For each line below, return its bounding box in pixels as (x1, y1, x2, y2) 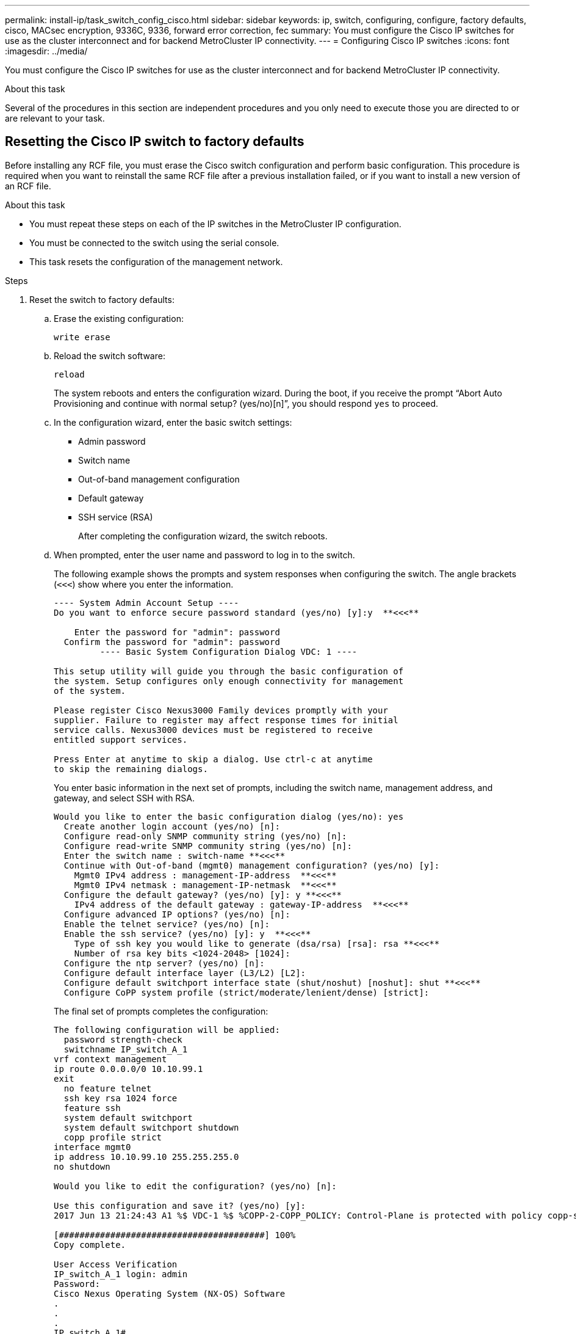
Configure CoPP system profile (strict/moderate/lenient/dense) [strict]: (63, 987, 430, 997)
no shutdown (54, 1161, 110, 1172)
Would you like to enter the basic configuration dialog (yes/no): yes (54, 811, 404, 822)
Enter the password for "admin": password (74, 627, 280, 637)
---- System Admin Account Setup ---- (54, 597, 239, 608)
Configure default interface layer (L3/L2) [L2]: (63, 968, 306, 978)
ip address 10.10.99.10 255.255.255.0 (54, 1151, 239, 1162)
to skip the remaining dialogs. (54, 764, 208, 774)
